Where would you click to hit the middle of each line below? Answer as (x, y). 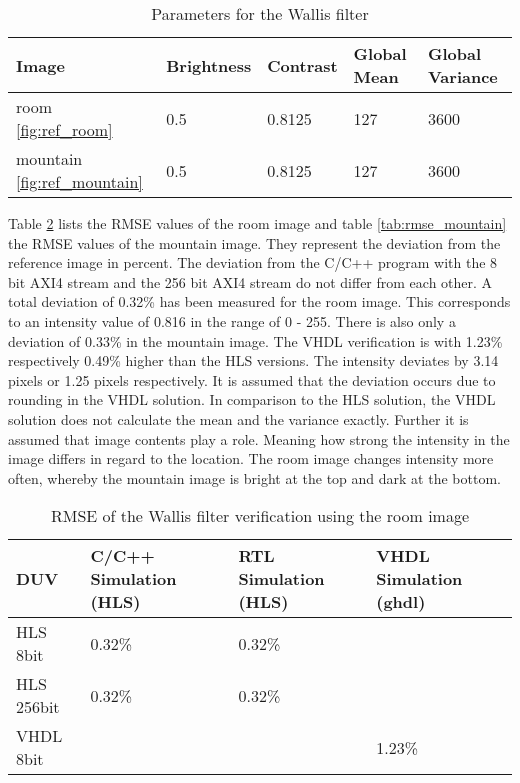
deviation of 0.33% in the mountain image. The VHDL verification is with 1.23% (255, 340)
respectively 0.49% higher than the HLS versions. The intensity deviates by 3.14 (253, 360)
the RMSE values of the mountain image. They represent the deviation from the (254, 242)
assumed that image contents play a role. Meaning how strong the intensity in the (259, 438)
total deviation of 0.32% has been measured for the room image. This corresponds (259, 301)
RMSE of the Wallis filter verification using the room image (260, 516)
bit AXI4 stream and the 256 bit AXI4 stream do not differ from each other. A (250, 281)
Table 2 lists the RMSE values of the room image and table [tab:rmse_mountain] (257, 223)
